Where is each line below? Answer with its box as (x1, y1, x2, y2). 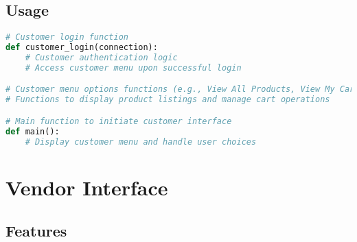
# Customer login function (5, 32, 128, 43)
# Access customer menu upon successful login (25, 62, 242, 73)
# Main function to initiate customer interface (5, 116, 232, 126)
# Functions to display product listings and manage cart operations (5, 95, 330, 105)
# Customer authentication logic (25, 52, 178, 62)
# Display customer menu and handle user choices (25, 136, 257, 147)
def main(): (5, 126, 60, 136)
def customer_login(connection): (5, 43, 158, 53)
